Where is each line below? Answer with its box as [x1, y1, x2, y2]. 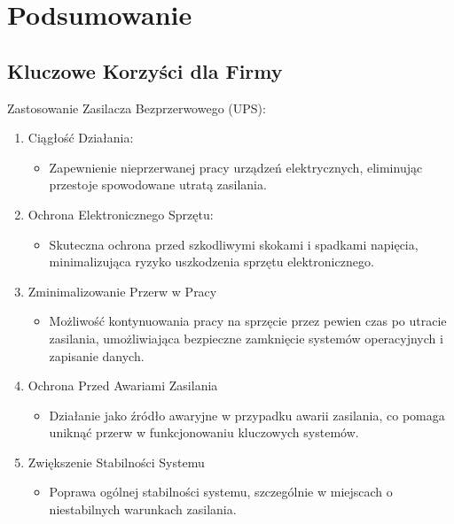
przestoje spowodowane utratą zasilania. [49, 175, 267, 194]
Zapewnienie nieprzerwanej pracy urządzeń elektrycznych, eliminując [49, 158, 423, 176]
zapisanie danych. [49, 346, 145, 365]
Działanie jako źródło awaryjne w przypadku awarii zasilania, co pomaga [49, 405, 445, 424]
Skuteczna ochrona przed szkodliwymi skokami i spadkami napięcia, [49, 235, 419, 253]
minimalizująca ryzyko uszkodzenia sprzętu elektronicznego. [49, 252, 374, 271]
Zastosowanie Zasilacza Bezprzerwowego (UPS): [7, 98, 266, 117]
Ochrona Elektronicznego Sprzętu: [27, 204, 214, 223]
